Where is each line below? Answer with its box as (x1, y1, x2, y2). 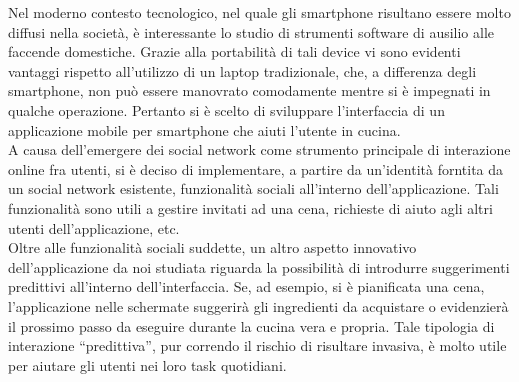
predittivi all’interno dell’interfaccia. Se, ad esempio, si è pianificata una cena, (8, 276, 485, 297)
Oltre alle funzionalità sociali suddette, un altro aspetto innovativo (8, 237, 417, 258)
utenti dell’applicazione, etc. (8, 217, 180, 238)
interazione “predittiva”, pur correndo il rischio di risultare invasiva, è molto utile (8, 335, 507, 356)
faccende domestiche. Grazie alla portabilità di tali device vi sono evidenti (8, 41, 461, 62)
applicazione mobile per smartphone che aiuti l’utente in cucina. (8, 119, 401, 140)
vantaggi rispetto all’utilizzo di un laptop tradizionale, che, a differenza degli (8, 60, 477, 81)
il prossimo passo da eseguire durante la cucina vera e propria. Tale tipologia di (8, 315, 495, 336)
